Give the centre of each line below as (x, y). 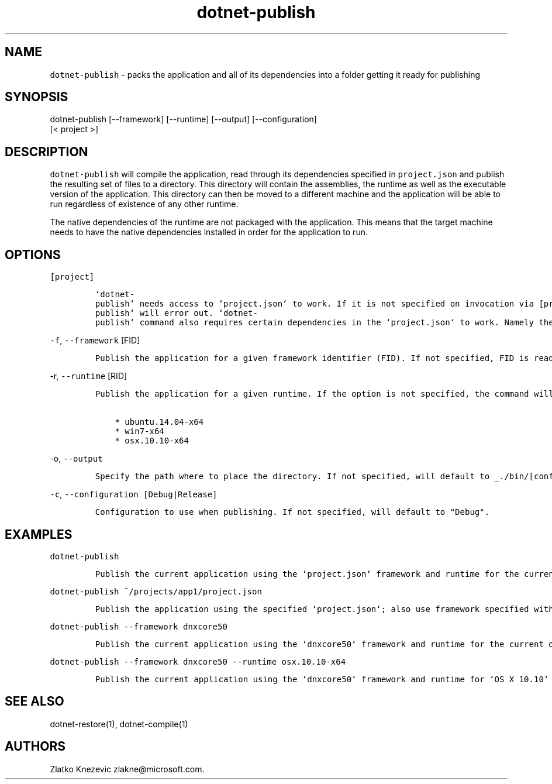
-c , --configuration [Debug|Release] (134, 494)
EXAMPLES (39, 534)
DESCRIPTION (46, 152)
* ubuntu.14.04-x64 (159, 422)
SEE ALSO (34, 702)
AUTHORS (35, 747)
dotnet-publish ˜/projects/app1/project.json (156, 591)
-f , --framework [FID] (95, 341)
